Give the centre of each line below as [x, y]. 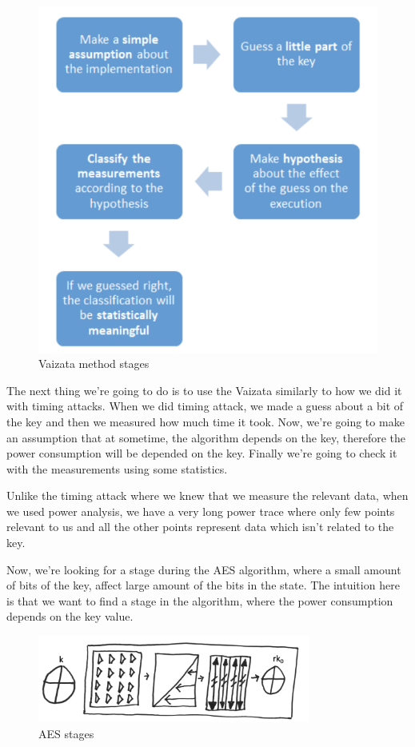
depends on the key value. [70, 616]
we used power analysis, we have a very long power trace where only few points [201, 511]
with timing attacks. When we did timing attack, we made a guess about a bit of [205, 406]
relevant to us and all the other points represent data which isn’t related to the [200, 527]
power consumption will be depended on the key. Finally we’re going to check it [202, 453]
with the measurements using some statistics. [117, 468]
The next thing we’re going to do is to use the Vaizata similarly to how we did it [204, 390]
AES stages [66, 733]
